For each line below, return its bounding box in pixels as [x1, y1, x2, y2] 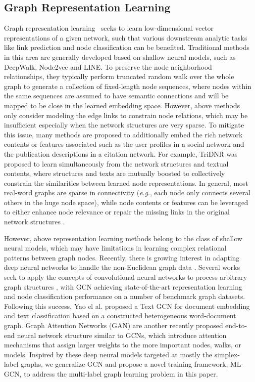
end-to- [225, 320, 247, 331]
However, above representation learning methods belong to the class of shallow [4, 233, 243, 243]
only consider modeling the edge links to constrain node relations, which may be [4, 110, 248, 120]
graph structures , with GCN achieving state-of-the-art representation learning [4, 281, 242, 292]
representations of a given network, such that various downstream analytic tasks [4, 32, 247, 42]
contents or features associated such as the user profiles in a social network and [4, 139, 245, 149]
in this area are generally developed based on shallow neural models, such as [4, 51, 236, 62]
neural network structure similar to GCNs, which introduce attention [17, 330, 227, 340]
